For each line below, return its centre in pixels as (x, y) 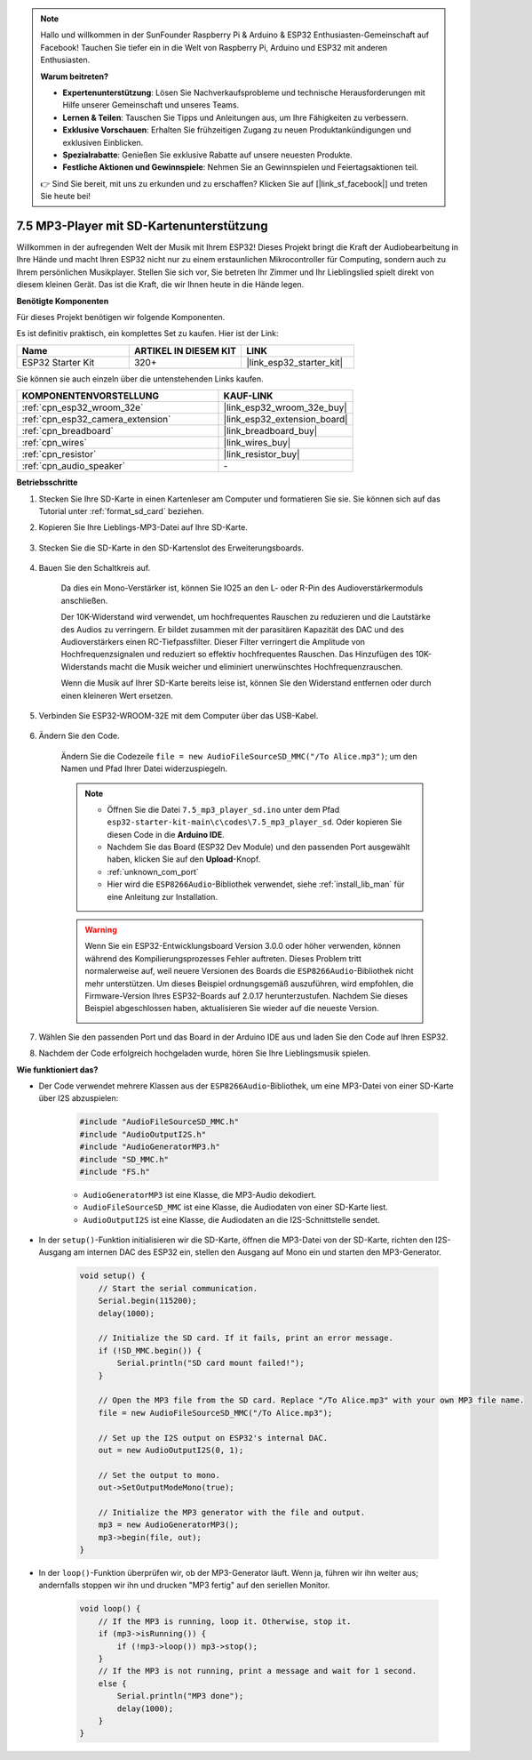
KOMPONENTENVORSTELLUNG (91, 396)
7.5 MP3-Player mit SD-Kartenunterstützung (142, 225)
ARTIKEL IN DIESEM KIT (185, 350)
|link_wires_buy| (257, 443)
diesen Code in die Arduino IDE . (166, 834)
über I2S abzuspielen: (79, 1098)
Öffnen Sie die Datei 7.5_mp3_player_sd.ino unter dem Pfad (223, 809)
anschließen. (84, 600)
